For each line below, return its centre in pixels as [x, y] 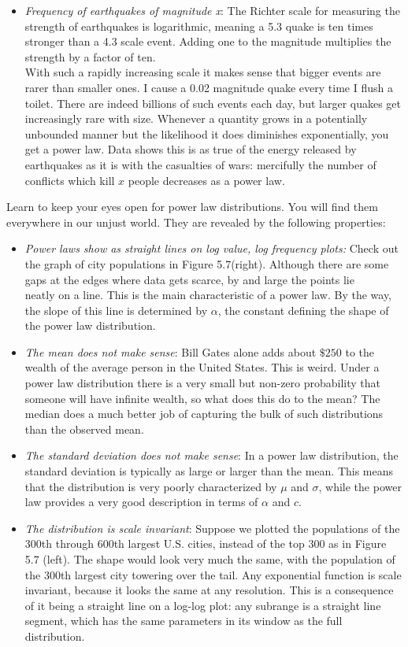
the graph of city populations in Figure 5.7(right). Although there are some [207, 263]
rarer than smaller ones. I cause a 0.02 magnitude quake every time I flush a [209, 87]
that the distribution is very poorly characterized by [151, 486]
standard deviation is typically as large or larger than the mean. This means [209, 471]
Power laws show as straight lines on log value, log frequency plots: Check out [211, 248]
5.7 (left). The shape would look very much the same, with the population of [210, 559]
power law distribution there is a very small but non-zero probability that [203, 383]
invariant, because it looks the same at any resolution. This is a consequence [209, 590]
